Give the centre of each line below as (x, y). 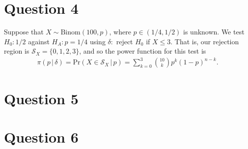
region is (17, 51)
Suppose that (24, 32)
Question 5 (41, 98)
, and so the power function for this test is (143, 51)
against (39, 41)
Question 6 (41, 137)
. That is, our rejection (205, 41)
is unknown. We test (214, 32)
